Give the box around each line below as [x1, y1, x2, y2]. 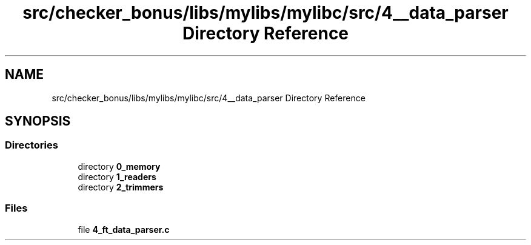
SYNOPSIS [5, 113, 71, 129]
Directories [5, 139, 58, 152]
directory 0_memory [78, 161, 161, 172]
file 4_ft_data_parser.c [78, 224, 170, 235]
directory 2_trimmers [78, 181, 164, 192]
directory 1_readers [78, 171, 156, 182]
